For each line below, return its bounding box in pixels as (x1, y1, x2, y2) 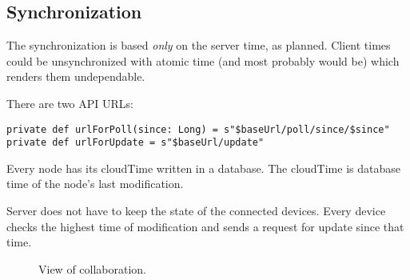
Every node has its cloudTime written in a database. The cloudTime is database (6, 159, 400, 176)
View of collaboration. (38, 260, 147, 277)
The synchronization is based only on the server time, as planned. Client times (6, 37, 391, 54)
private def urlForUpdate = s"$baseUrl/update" (6, 137, 265, 149)
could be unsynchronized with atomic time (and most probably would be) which (6, 52, 400, 69)
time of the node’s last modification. (6, 175, 184, 192)
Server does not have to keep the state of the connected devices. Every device (6, 202, 386, 219)
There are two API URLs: (6, 94, 133, 111)
